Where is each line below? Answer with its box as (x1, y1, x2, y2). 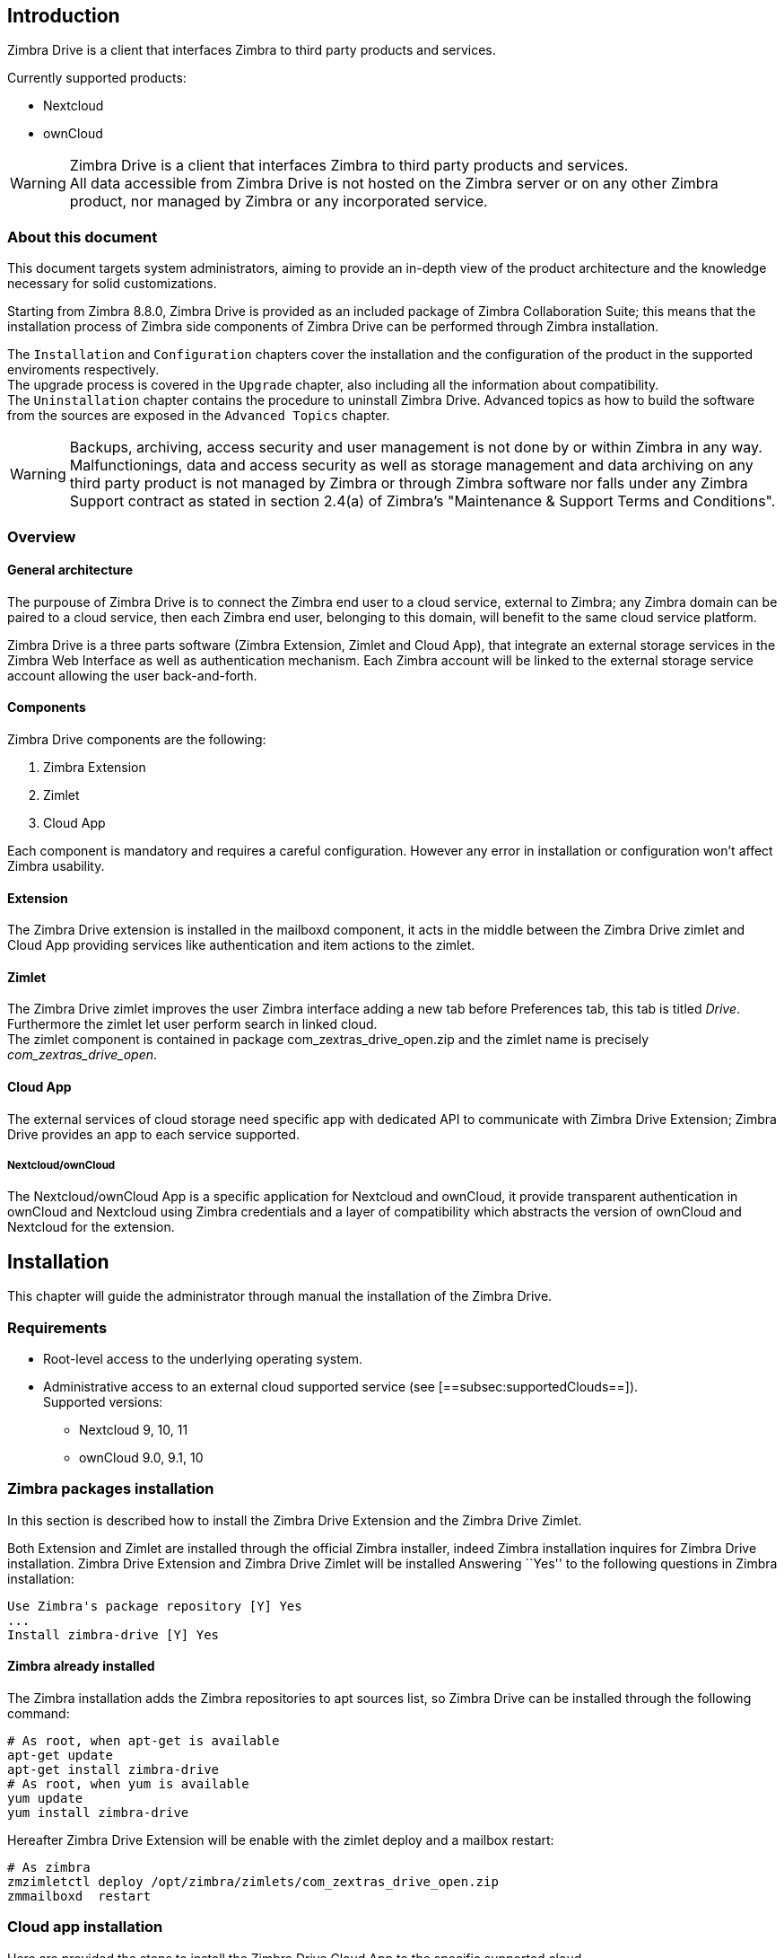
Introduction (7, 4, 120, 27)
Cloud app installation (7, 1918, 163, 1936)
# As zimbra (7, 1859, 91, 1875)
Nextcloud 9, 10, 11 (79, 1422, 188, 1438)
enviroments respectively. (7, 362, 160, 378)
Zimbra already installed (7, 1658, 155, 1674)
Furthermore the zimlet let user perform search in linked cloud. (7, 1016, 378, 1032)
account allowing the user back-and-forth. (7, 667, 257, 683)
